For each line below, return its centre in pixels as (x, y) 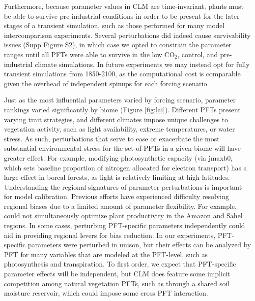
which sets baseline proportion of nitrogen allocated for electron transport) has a (126, 167)
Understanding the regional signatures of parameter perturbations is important (123, 186)
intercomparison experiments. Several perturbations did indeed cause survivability (127, 35)
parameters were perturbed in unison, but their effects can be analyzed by (139, 245)
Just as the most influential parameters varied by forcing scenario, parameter (120, 100)
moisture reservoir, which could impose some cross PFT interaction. (106, 293)
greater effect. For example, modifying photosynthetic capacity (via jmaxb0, (118, 157)
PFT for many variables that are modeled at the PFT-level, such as (106, 254)
